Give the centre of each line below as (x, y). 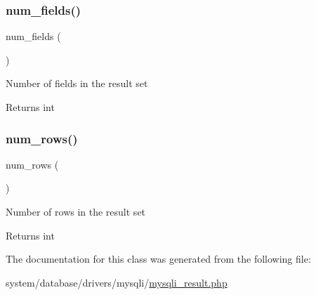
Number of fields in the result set (77, 83)
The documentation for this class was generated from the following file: (158, 259)
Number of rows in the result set (76, 211)
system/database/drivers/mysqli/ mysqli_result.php (117, 282)
